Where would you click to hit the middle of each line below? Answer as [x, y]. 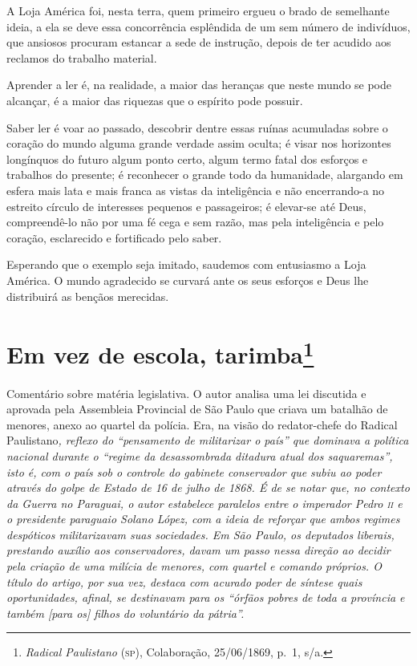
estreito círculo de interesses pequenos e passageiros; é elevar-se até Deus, [186, 206]
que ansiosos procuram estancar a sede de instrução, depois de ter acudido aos [199, 42]
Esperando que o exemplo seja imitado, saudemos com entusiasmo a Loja [186, 264]
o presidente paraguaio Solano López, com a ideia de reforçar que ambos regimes [203, 519]
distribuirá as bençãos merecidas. [88, 296]
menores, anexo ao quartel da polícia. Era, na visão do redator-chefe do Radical [202, 424]
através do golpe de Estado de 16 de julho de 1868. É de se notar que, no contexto [208, 487]
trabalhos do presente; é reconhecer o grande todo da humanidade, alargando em [205, 175]
